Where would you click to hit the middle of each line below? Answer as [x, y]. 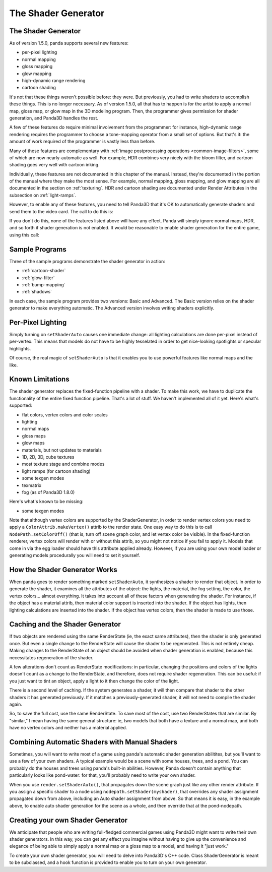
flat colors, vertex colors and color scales [65, 415]
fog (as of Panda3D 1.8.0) [48, 492]
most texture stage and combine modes [63, 464]
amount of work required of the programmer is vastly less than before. [82, 142]
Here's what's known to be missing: [46, 502]
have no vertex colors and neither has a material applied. [68, 728]
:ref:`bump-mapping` [44, 284]
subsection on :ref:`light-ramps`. [43, 195]
